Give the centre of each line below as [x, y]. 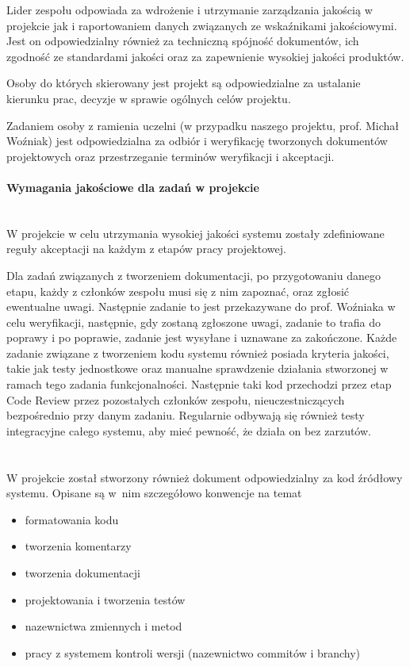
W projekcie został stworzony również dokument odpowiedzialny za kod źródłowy [205, 477]
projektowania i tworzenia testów [105, 599]
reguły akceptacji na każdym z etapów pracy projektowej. [146, 249]
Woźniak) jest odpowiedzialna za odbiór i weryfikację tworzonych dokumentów [197, 141]
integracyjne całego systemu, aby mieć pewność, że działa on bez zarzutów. [189, 430]
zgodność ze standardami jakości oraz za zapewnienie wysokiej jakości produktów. [205, 56]
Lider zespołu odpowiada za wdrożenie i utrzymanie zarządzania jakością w [190, 10]
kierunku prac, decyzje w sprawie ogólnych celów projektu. [149, 98]
